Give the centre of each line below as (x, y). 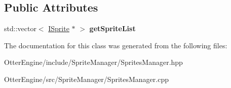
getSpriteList (112, 28)
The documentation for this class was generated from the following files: (116, 45)
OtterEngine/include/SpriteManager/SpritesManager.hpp (93, 62)
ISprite (59, 28)
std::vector (20, 28)
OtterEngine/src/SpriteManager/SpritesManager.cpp (86, 79)
